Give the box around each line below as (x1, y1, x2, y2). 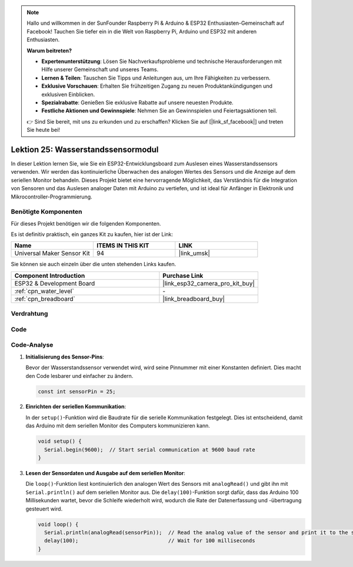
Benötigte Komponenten (11, 208, 82, 216)
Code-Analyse (11, 341, 54, 349)
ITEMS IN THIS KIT (96, 241, 149, 250)
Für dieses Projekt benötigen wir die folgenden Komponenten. (11, 220, 161, 227)
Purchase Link (162, 271, 204, 280)
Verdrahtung (11, 310, 48, 318)
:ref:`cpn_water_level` (14, 287, 75, 295)
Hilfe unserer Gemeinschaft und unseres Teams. (41, 66, 159, 73)
